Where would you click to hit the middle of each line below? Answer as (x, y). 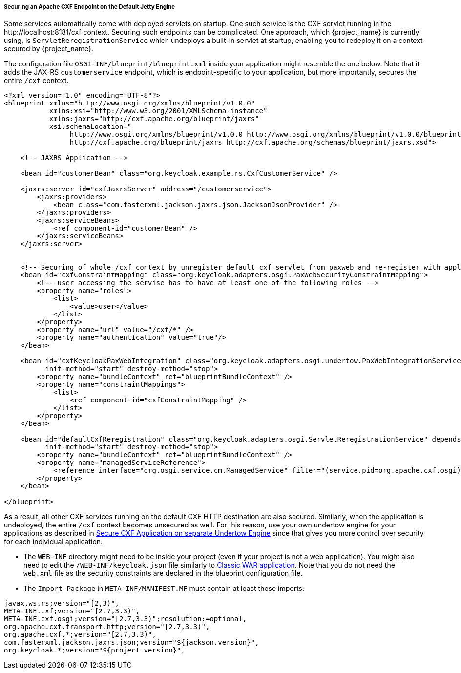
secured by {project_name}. (49, 49)
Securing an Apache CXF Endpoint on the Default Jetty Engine (90, 7)
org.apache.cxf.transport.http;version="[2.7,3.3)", (107, 627)
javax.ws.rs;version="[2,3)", (62, 603)
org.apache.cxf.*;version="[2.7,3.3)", (80, 635)
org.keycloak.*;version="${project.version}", (94, 650)
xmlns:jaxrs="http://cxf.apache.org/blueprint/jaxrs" (154, 119)
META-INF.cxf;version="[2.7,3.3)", (72, 611)
